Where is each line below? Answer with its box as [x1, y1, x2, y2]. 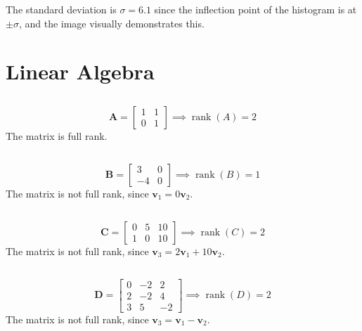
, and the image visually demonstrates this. [18, 15, 205, 30]
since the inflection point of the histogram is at [154, 2, 357, 16]
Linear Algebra [6, 57, 155, 86]
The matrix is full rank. [6, 128, 108, 143]
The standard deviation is [6, 2, 117, 16]
